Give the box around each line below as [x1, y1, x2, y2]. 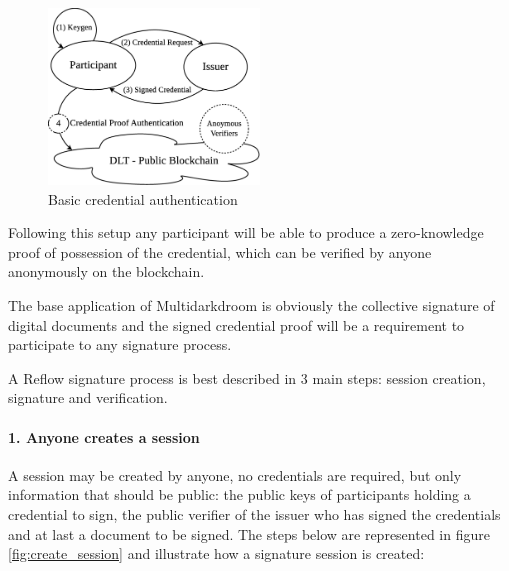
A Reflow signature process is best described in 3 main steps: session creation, [8, 367, 486, 388]
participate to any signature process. [8, 334, 232, 355]
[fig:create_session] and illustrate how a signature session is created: [8, 543, 425, 564]
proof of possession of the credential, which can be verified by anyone [8, 241, 432, 262]
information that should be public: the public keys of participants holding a [8, 484, 471, 505]
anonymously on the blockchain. [8, 261, 205, 282]
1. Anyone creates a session [8, 426, 200, 447]
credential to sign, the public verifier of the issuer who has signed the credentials [8, 503, 501, 524]
